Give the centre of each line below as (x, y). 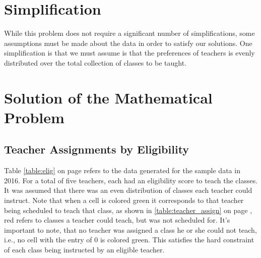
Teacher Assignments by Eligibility (97, 149)
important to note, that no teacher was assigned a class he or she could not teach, (130, 229)
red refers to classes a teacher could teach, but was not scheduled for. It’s (117, 220)
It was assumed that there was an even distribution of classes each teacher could (128, 190)
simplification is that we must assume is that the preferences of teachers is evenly (129, 53)
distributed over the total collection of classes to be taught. (95, 62)
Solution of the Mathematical (108, 97)
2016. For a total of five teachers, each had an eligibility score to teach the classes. (131, 180)
